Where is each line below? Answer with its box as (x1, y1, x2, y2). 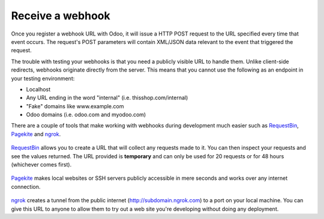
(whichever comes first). (11, 161, 72, 168)
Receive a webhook (11, 9, 110, 22)
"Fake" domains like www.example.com (26, 102, 124, 109)
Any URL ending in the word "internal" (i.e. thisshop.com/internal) (26, 94, 188, 102)
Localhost (26, 85, 51, 93)
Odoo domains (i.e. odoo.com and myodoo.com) (26, 111, 146, 119)
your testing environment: (11, 75, 75, 82)
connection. (11, 183, 41, 190)
